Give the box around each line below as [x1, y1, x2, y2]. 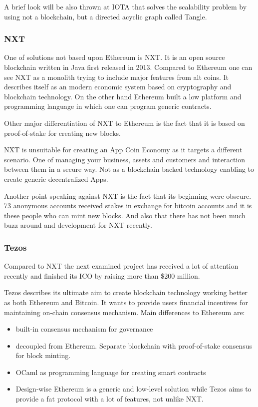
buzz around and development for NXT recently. [4, 220, 152, 230]
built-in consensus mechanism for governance [15, 324, 153, 334]
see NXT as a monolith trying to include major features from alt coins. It [4, 71, 229, 82]
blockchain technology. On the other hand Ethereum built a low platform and [4, 91, 242, 101]
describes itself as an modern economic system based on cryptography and [4, 81, 232, 92]
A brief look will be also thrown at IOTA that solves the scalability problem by [4, 1, 247, 11]
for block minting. [15, 350, 71, 361]
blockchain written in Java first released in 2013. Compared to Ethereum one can [4, 62, 253, 72]
